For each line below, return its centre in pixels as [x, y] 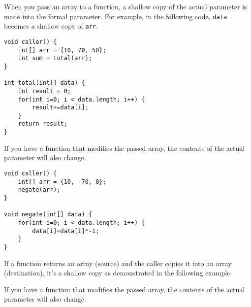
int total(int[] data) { [45, 83]
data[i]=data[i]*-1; [66, 231]
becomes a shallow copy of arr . [51, 26]
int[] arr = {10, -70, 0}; [62, 182]
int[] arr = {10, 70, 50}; [62, 50]
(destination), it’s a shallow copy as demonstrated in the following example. [118, 273]
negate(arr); [39, 190]
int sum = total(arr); [55, 58]
